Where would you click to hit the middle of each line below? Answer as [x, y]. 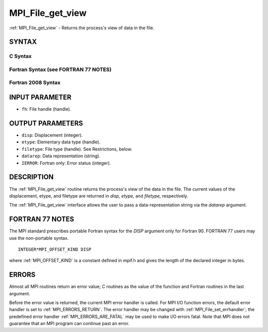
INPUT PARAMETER [40, 98]
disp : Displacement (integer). [52, 135]
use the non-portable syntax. [39, 238]
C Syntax [20, 56]
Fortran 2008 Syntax [35, 83]
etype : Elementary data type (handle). [61, 142]
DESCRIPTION [32, 177]
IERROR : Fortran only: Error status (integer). [66, 163]
